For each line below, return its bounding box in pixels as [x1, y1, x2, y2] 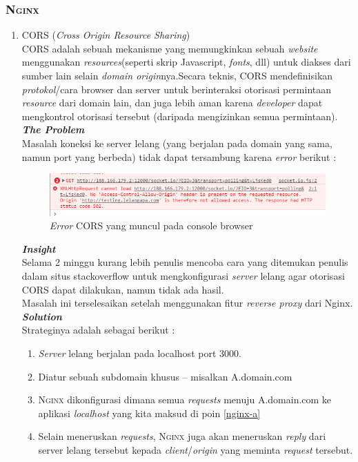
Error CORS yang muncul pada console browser [49, 218, 253, 233]
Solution [21, 309, 62, 323]
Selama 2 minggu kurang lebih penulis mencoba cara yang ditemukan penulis [21, 255, 348, 269]
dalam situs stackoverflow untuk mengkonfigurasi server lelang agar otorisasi [21, 269, 345, 282]
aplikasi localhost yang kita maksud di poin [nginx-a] [38, 405, 261, 420]
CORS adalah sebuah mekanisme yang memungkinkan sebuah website [21, 41, 318, 55]
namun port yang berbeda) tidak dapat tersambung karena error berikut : [21, 149, 337, 164]
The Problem [21, 122, 85, 137]
